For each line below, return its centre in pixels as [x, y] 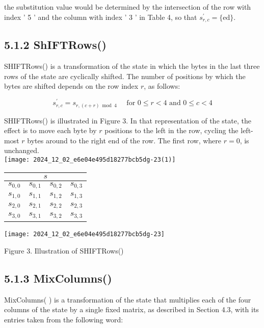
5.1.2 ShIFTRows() [55, 45]
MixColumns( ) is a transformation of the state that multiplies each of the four [128, 299]
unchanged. [22, 150]
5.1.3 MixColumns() [58, 278]
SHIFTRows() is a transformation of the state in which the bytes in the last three [132, 66]
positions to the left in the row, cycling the [171, 130]
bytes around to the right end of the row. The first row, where [124, 140]
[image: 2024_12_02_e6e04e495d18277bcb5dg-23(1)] [90, 160]
